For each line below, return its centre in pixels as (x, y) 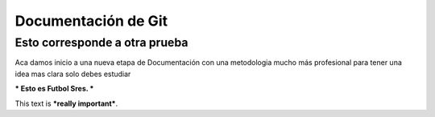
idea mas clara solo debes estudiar (73, 74)
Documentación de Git (91, 21)
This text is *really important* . (66, 103)
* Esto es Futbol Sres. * (54, 89)
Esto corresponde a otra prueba (101, 42)
